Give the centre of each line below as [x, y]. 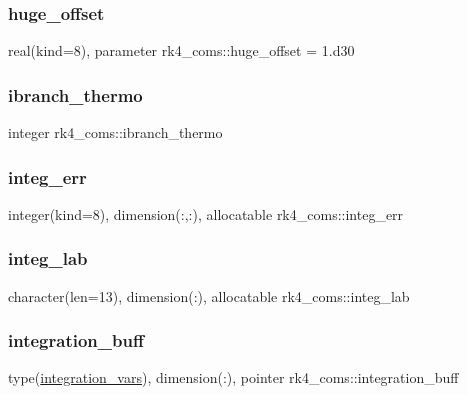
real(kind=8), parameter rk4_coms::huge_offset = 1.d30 [181, 50]
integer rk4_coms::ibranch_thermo [115, 132]
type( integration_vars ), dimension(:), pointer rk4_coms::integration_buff [233, 377]
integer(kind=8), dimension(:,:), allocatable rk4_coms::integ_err [206, 213]
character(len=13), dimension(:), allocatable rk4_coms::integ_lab [209, 295]
